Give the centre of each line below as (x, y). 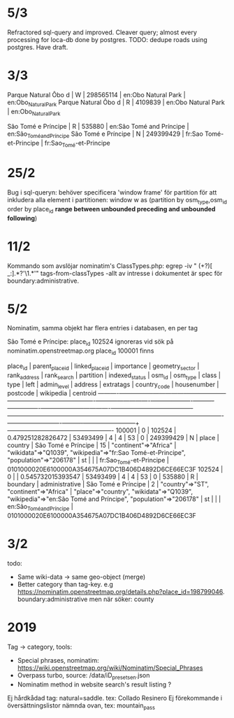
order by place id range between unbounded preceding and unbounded (111, 210)
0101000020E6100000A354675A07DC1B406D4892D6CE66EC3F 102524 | (115, 470)
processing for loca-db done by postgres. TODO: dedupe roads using (107, 39)
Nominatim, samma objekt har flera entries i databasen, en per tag (102, 328)
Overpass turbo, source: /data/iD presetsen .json (83, 676)
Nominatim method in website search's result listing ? (94, 684)
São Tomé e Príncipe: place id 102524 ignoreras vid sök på (90, 343)
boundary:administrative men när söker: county (86, 599)
